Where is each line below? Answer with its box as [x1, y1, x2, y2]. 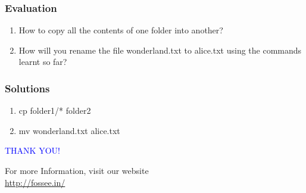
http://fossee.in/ [5, 176, 65, 188]
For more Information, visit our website [5, 164, 149, 176]
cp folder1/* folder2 [18, 104, 91, 117]
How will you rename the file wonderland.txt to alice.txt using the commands [18, 43, 302, 56]
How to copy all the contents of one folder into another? [18, 24, 223, 36]
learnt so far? [18, 55, 67, 68]
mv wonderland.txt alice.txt [18, 124, 120, 136]
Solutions [5, 80, 50, 95]
